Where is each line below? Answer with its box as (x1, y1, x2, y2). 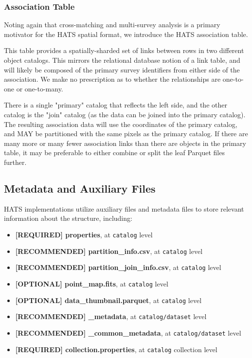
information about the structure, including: (4, 213, 132, 223)
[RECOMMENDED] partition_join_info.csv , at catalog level (15, 262, 221, 272)
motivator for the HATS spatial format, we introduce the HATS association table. (4, 29, 248, 39)
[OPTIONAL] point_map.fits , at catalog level (15, 278, 168, 288)
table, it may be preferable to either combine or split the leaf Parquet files (4, 147, 225, 158)
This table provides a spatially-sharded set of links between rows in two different (4, 45, 244, 55)
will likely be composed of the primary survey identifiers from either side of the (4, 64, 240, 74)
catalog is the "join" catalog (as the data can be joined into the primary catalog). (4, 109, 246, 119)
